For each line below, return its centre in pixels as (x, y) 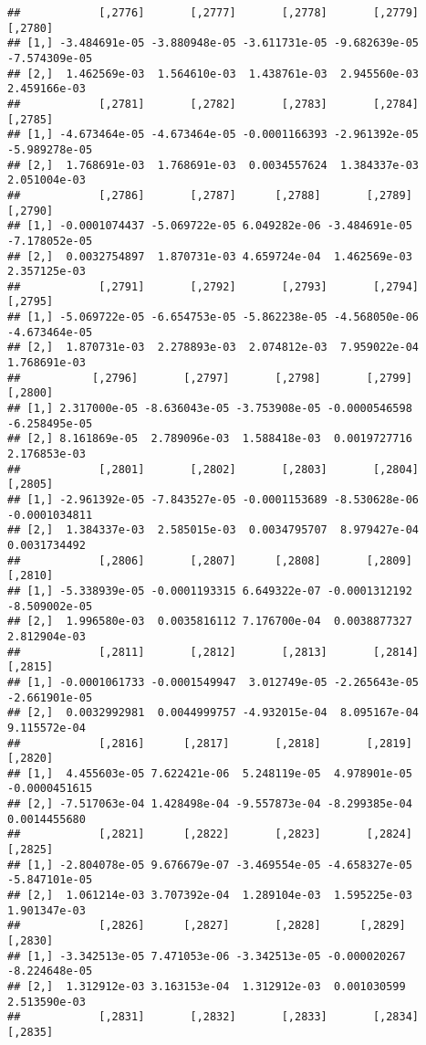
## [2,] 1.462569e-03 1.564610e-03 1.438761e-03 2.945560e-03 (213, 74)
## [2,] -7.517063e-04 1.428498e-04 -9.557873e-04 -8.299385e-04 (210, 804)
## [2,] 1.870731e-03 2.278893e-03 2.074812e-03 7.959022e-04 (213, 348)
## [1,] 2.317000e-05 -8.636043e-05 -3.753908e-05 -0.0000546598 (210, 409)
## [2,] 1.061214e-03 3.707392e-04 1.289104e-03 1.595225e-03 (210, 896)
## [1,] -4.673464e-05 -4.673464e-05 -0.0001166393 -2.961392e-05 (213, 135)
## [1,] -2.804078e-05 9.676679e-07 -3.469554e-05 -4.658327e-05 (210, 865)
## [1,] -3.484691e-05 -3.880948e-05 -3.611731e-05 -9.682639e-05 (213, 43)
